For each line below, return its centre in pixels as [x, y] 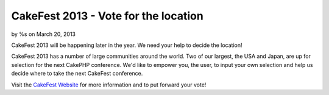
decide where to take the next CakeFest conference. [77, 74]
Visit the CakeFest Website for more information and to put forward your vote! [109, 85]
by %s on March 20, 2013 [44, 34]
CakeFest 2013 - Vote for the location [107, 16]
